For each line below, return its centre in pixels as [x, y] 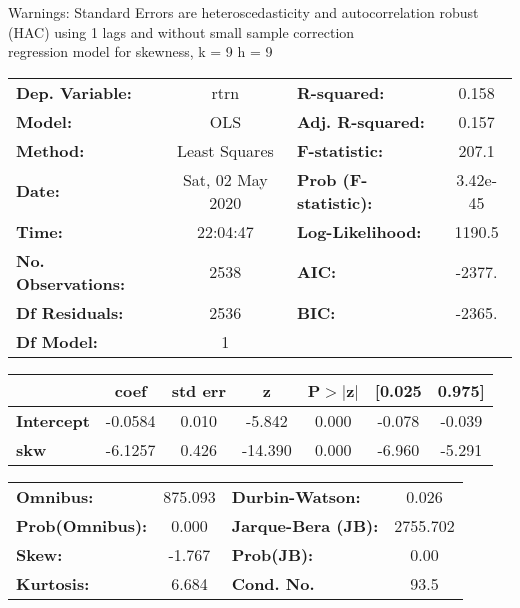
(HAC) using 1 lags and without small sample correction [181, 31]
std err [198, 390]
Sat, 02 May [225, 179]
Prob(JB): [272, 554]
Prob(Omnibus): [82, 525]
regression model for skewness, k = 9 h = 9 [140, 51]
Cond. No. [273, 583]
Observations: [71, 283]
